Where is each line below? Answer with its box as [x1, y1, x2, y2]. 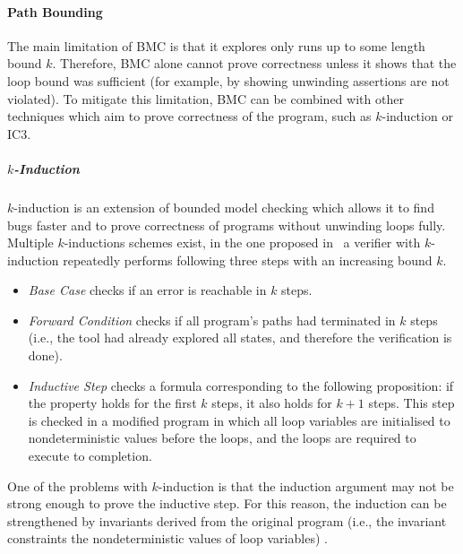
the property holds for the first [28, 394, 197, 412]
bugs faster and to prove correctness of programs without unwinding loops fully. [7, 215, 446, 234]
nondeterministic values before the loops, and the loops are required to [28, 428, 416, 447]
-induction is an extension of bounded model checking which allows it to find [13, 197, 434, 216]
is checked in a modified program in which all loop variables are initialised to [28, 411, 450, 429]
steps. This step [368, 394, 455, 412]
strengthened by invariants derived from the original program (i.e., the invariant [7, 511, 447, 530]
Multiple [7, 233, 54, 252]
